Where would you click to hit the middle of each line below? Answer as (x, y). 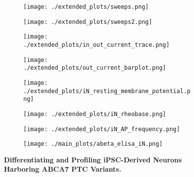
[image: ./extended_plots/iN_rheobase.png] (95, 114)
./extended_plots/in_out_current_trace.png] (97, 45)
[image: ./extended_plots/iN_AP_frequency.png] (102, 129)
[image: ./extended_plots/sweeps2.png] (88, 22)
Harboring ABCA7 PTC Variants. (63, 169)
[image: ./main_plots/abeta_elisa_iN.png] (93, 144)
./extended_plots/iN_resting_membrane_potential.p (107, 91)
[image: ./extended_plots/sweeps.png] (86, 7)
